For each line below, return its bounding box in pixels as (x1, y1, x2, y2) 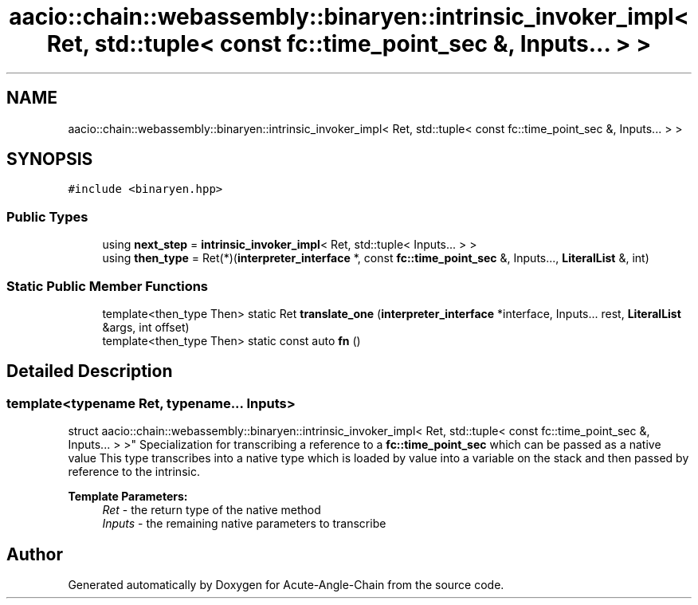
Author (6, 544, 63, 564)
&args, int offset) (102, 320, 190, 334)
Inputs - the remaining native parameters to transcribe (102, 517, 386, 531)
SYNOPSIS (6, 149, 93, 170)
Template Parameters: (68, 489, 188, 504)
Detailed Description (6, 361, 173, 382)
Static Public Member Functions (6, 277, 209, 294)
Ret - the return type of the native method (102, 503, 321, 517)
